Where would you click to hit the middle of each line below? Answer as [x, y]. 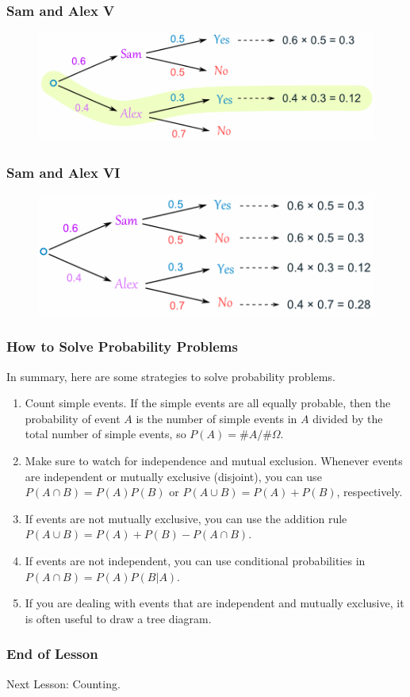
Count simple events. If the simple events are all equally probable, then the [208, 403]
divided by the [348, 418]
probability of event [73, 418]
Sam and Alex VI [63, 172]
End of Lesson [52, 654]
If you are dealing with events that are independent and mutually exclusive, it [215, 603]
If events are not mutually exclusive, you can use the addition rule [186, 518]
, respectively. [370, 492]
